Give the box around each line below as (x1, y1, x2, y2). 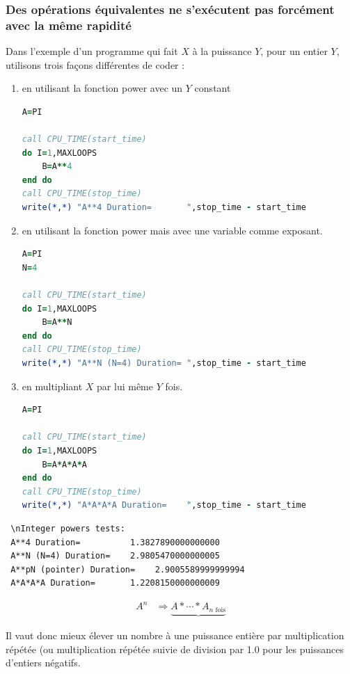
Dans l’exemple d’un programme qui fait (6, 44, 178, 58)
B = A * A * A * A (42, 459, 87, 470)
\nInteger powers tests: (10, 523, 125, 533)
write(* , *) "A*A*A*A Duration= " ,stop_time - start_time (22, 500, 306, 511)
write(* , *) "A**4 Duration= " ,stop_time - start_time (22, 202, 306, 213)
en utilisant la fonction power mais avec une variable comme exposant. (22, 223, 323, 237)
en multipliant (22, 378, 83, 393)
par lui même (97, 378, 153, 393)
